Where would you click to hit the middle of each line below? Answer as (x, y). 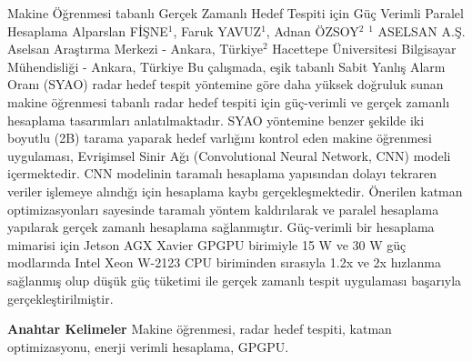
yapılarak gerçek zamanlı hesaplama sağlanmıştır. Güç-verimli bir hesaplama (221, 227)
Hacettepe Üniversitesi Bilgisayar (364, 49)
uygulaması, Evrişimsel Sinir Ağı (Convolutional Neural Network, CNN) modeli (229, 155)
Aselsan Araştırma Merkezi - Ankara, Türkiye (135, 49)
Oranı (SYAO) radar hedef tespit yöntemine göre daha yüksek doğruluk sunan (226, 84)
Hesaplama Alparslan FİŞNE (88, 30)
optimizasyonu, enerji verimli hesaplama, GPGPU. (148, 346)
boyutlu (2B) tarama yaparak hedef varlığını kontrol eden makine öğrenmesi (220, 138)
